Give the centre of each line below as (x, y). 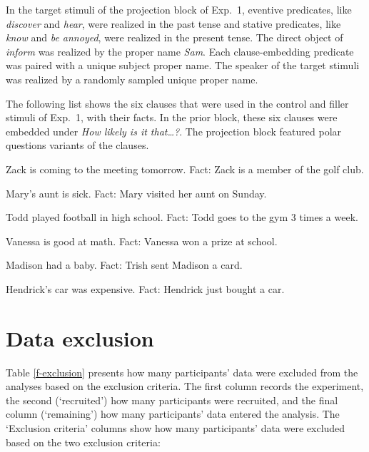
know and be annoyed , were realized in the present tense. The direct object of (175, 37)
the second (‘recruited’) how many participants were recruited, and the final (172, 400)
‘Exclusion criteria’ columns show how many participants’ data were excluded (176, 428)
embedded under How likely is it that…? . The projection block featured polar (174, 131)
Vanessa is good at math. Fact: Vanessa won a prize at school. (142, 241)
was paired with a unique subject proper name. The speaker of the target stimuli (183, 65)
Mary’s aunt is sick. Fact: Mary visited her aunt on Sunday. (136, 193)
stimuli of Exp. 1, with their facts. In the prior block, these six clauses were (172, 117)
